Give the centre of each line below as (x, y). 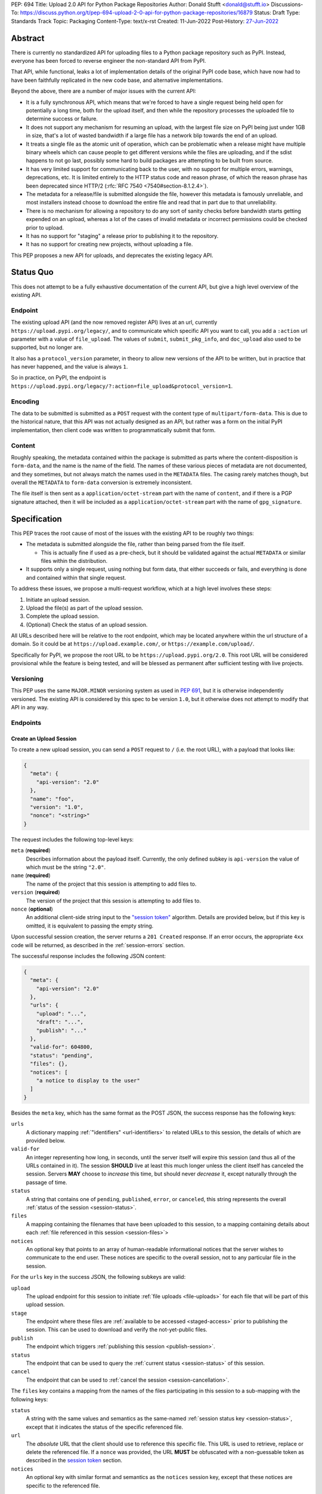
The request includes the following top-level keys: (72, 839)
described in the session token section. (74, 1461)
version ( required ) (35, 892)
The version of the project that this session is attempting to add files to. (113, 901)
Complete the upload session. (63, 616)
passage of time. (47, 1182)
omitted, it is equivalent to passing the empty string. (90, 926)
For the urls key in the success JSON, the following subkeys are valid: (98, 1277)
